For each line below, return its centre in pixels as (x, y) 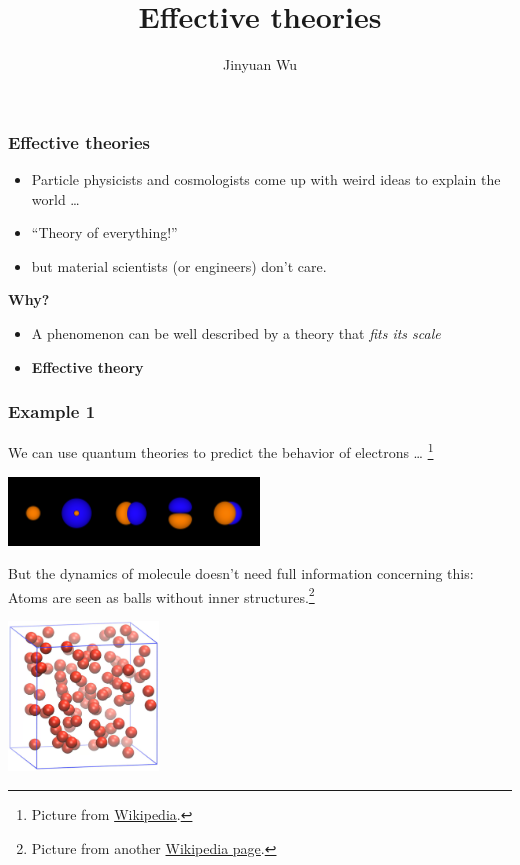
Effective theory (87, 366)
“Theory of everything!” (104, 232)
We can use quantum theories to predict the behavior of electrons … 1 (221, 451)
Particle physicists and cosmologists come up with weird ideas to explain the (266, 179)
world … (55, 198)
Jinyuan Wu (260, 64)
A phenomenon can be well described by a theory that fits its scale (236, 332)
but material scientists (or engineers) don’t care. (179, 265)
